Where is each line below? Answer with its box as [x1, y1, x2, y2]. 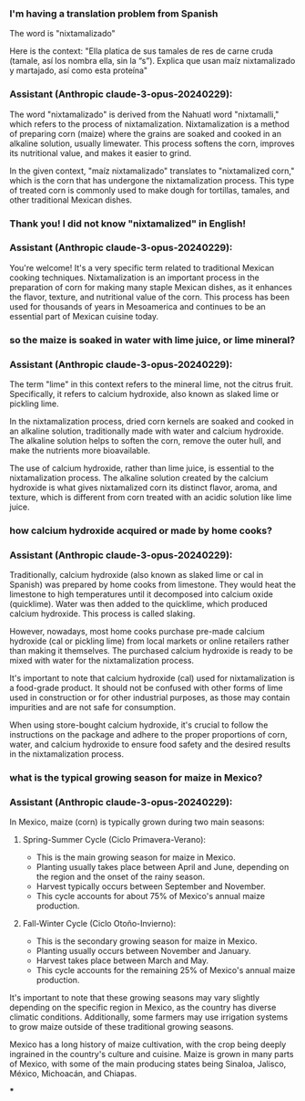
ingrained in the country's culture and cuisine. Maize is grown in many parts [9, 1049, 294, 1060]
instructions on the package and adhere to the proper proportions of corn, [9, 729, 288, 740]
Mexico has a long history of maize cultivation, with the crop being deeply [9, 1039, 287, 1050]
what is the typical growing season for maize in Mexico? [9, 771, 263, 784]
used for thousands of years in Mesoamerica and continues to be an [9, 300, 266, 312]
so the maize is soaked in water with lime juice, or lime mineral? [9, 333, 296, 346]
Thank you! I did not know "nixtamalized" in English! [9, 217, 246, 230]
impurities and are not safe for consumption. [9, 702, 176, 713]
